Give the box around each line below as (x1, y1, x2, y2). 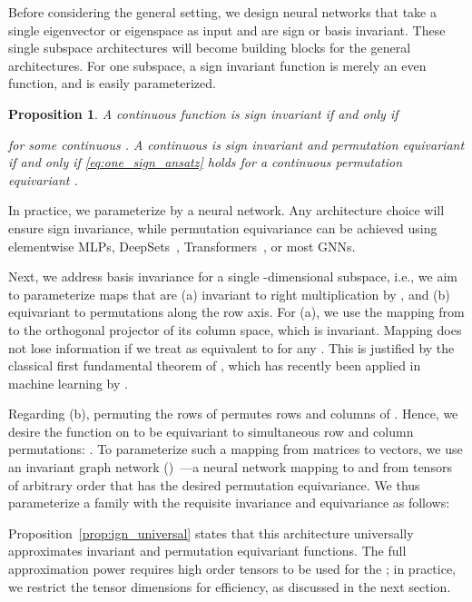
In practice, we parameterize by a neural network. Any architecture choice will (8, 201, 445, 220)
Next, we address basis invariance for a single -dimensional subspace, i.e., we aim (8, 267, 457, 286)
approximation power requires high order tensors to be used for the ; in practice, (8, 559, 457, 578)
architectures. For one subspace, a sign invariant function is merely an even (8, 55, 427, 74)
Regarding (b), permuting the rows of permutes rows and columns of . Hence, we (8, 404, 458, 423)
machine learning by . (8, 373, 128, 392)
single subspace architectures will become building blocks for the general (8, 38, 411, 57)
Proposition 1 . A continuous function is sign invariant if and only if (8, 104, 398, 123)
